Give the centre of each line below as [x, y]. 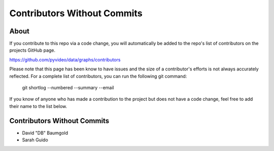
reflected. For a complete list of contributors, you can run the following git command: [98, 76]
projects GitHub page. [32, 50]
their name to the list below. [38, 106]
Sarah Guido [35, 140]
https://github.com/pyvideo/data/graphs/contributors [65, 60]
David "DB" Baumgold [45, 133]
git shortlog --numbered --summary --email [68, 88]
